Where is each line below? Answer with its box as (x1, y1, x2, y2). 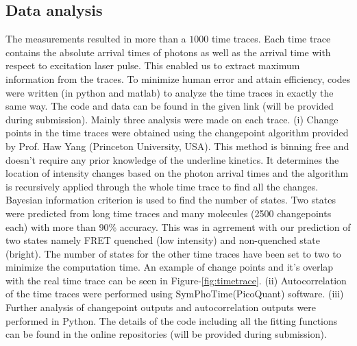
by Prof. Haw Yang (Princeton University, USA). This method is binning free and (5, 138, 349, 153)
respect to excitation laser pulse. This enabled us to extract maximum (5, 58, 300, 73)
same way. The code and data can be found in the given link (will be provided (5, 99, 334, 113)
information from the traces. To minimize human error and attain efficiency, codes (5, 71, 351, 86)
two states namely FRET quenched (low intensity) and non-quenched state (5, 233, 320, 247)
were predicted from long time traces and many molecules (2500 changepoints (5, 206, 332, 220)
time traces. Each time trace (211, 32, 331, 46)
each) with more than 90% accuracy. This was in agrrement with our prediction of (5, 219, 351, 234)
